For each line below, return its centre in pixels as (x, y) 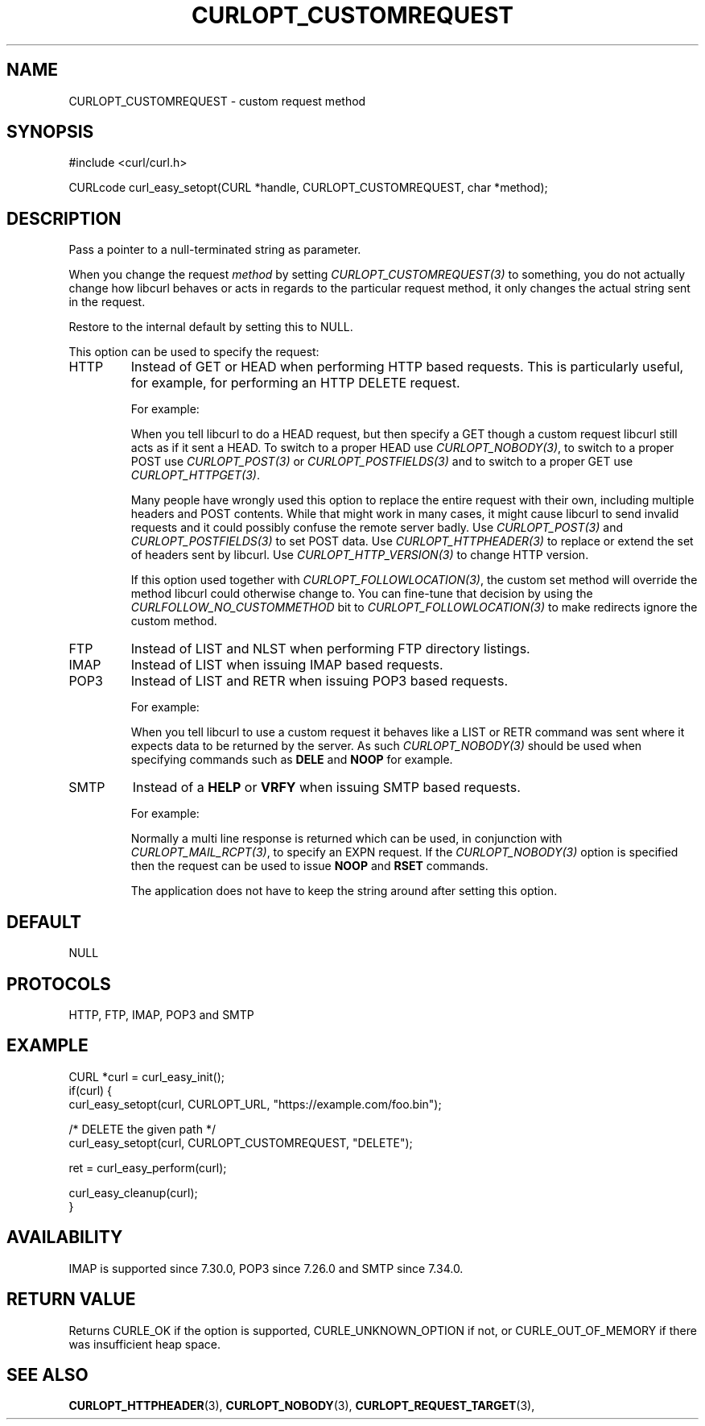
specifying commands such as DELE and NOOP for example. (292, 760)
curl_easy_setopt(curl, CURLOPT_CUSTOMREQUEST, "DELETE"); (241, 1142)
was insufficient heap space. (145, 1344)
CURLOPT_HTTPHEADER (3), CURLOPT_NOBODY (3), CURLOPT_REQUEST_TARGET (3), (302, 1406)
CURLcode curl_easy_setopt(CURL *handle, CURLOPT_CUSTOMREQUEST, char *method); (308, 188)
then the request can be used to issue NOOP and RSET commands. (309, 866)
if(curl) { (91, 1090)
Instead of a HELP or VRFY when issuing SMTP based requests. (326, 788)
